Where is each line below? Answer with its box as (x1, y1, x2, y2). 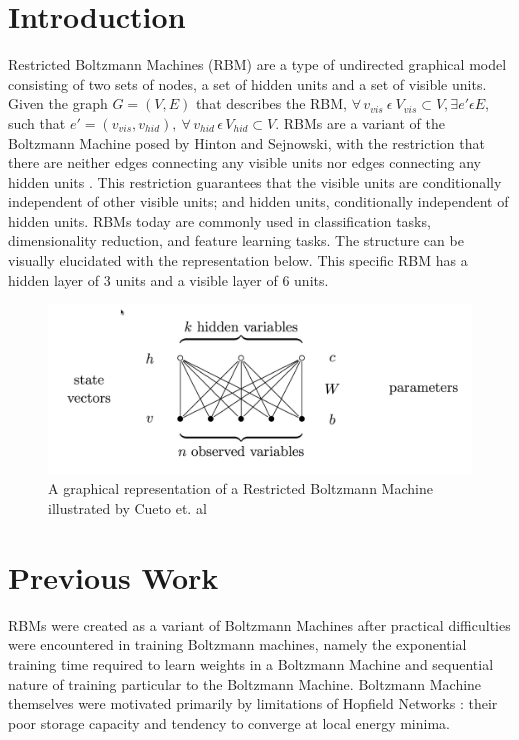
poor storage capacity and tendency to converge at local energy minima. (8, 712, 450, 733)
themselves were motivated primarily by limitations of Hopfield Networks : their (8, 693, 498, 714)
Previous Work (8, 556, 219, 597)
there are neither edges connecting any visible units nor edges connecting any (8, 152, 481, 173)
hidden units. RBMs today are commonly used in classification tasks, (8, 210, 431, 231)
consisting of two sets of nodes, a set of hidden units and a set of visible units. (8, 73, 487, 94)
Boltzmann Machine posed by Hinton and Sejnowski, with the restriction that (8, 132, 485, 153)
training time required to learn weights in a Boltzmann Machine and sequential (8, 653, 494, 674)
